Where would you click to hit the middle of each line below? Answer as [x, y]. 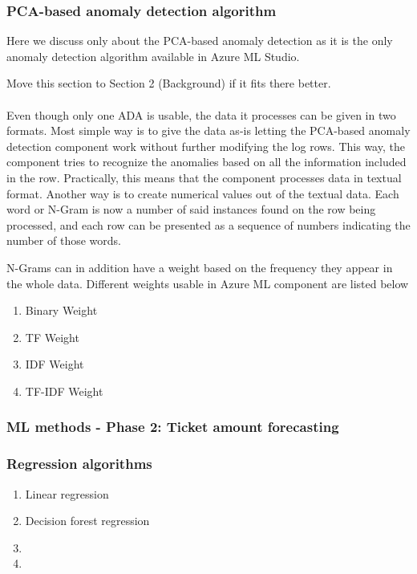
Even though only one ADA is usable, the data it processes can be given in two [201, 114]
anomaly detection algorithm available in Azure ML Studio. [153, 56]
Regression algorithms [79, 464]
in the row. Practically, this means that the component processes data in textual [204, 177]
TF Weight [52, 337]
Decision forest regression [87, 521]
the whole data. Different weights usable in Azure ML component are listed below [208, 283]
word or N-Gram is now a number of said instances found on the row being [191, 209]
